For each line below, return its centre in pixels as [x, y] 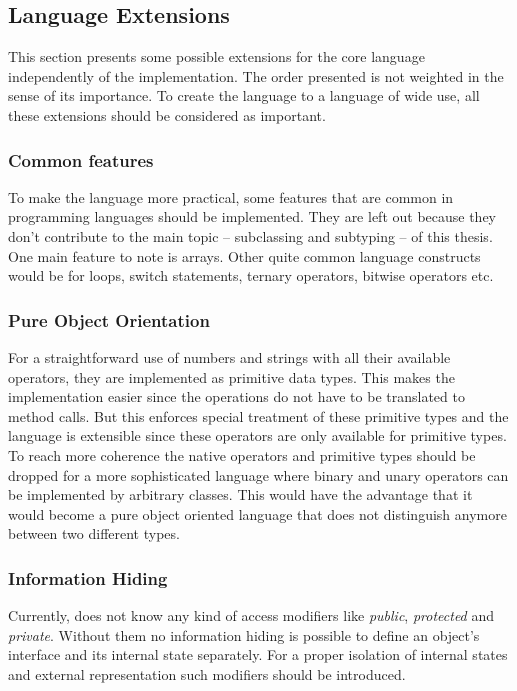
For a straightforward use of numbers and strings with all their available [229, 356]
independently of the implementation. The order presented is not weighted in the [256, 75]
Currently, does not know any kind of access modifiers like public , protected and [251, 615]
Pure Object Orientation [109, 319]
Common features [81, 159]
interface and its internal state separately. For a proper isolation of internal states [258, 654]
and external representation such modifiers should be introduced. [207, 673]
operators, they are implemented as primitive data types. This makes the [231, 376]
